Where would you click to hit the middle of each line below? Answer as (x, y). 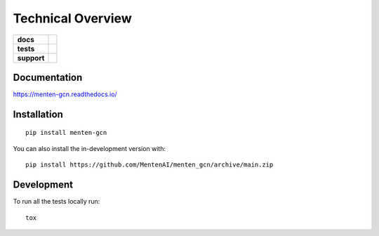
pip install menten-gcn (66, 133)
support (31, 58)
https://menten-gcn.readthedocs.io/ (65, 94)
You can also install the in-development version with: (89, 148)
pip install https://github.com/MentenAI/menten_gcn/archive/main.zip (149, 165)
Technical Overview (73, 18)
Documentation (48, 77)
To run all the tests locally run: (56, 202)
